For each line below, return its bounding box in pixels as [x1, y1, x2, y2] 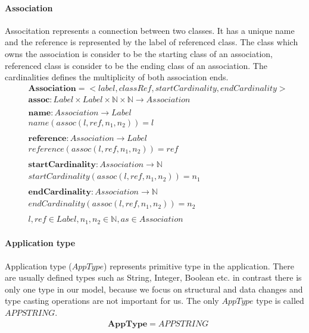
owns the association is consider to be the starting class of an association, [5, 47, 273, 59]
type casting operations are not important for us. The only [5, 294, 219, 307]
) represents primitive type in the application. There [104, 259, 295, 272]
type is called [256, 294, 304, 307]
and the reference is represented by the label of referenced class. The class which [5, 36, 298, 48]
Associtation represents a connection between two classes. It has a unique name [5, 24, 295, 36]
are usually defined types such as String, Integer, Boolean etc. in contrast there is [5, 271, 302, 284]
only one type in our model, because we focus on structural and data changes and [5, 282, 303, 295]
